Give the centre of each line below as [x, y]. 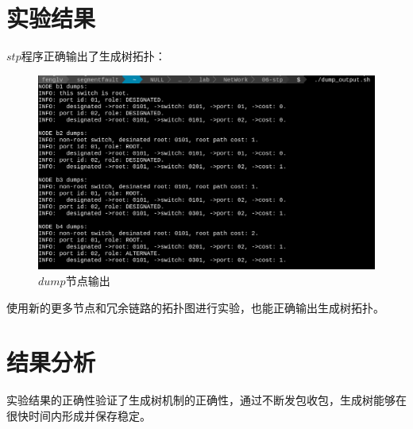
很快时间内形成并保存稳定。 [79, 415]
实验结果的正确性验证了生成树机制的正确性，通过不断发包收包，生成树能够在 [206, 400]
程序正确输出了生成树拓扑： [93, 56]
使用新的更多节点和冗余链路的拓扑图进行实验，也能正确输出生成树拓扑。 [195, 307]
